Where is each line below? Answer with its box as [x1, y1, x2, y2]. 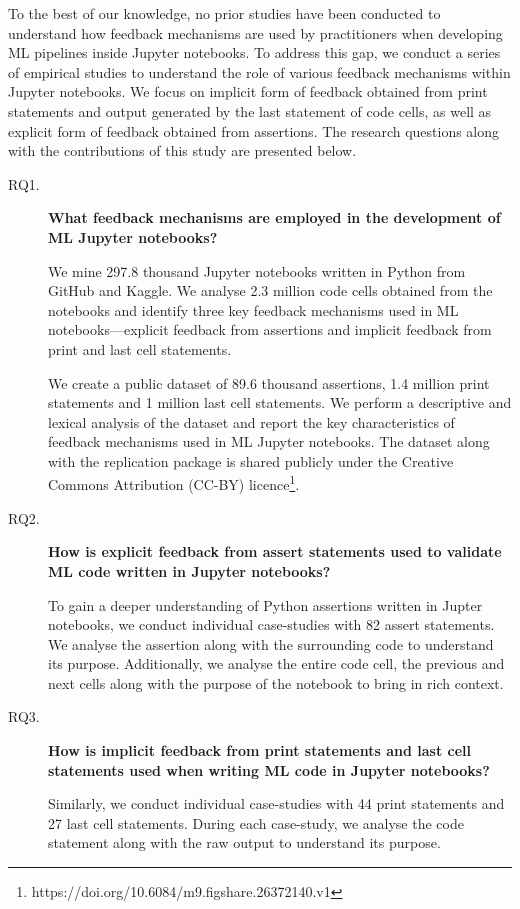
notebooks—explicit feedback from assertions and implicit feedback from [48, 319, 492, 340]
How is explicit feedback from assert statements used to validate [48, 541, 502, 562]
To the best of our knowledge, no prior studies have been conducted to [8, 3, 441, 23]
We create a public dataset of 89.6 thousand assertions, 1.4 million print [48, 372, 490, 393]
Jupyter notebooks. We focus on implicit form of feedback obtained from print [8, 81, 488, 102]
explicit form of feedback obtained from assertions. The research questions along [8, 120, 500, 141]
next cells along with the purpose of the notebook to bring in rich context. [48, 672, 504, 693]
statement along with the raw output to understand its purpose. [48, 832, 441, 853]
